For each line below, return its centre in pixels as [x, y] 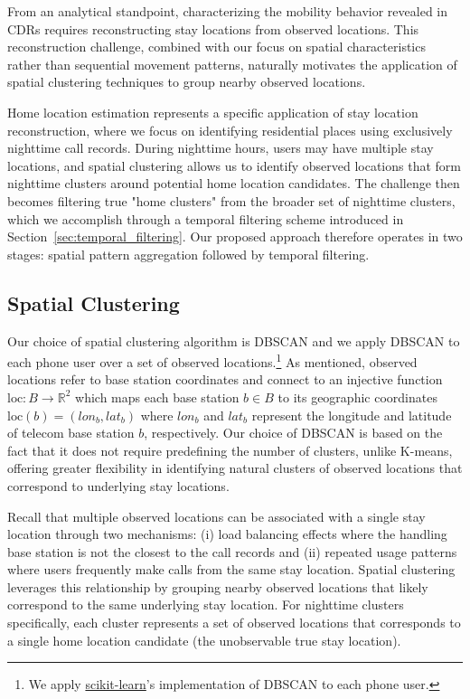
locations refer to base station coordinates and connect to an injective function [225, 379]
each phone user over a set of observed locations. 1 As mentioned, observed [212, 360]
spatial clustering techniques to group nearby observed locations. [187, 82]
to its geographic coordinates [357, 397]
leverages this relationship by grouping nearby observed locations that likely [218, 586]
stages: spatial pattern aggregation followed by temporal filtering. [188, 254]
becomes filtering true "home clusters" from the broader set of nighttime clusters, [231, 200]
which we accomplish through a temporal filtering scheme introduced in [206, 218]
